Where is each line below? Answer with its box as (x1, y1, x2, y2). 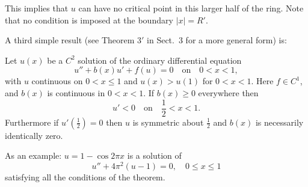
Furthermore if (5, 115, 59, 128)
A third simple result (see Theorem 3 (5, 34, 142, 46)
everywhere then (198, 86, 259, 99)
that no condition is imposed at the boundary (5, 13, 173, 26)
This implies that (5, 2, 69, 14)
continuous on (31, 75, 83, 87)
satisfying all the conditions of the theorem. (5, 170, 165, 183)
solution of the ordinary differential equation (78, 54, 242, 66)
